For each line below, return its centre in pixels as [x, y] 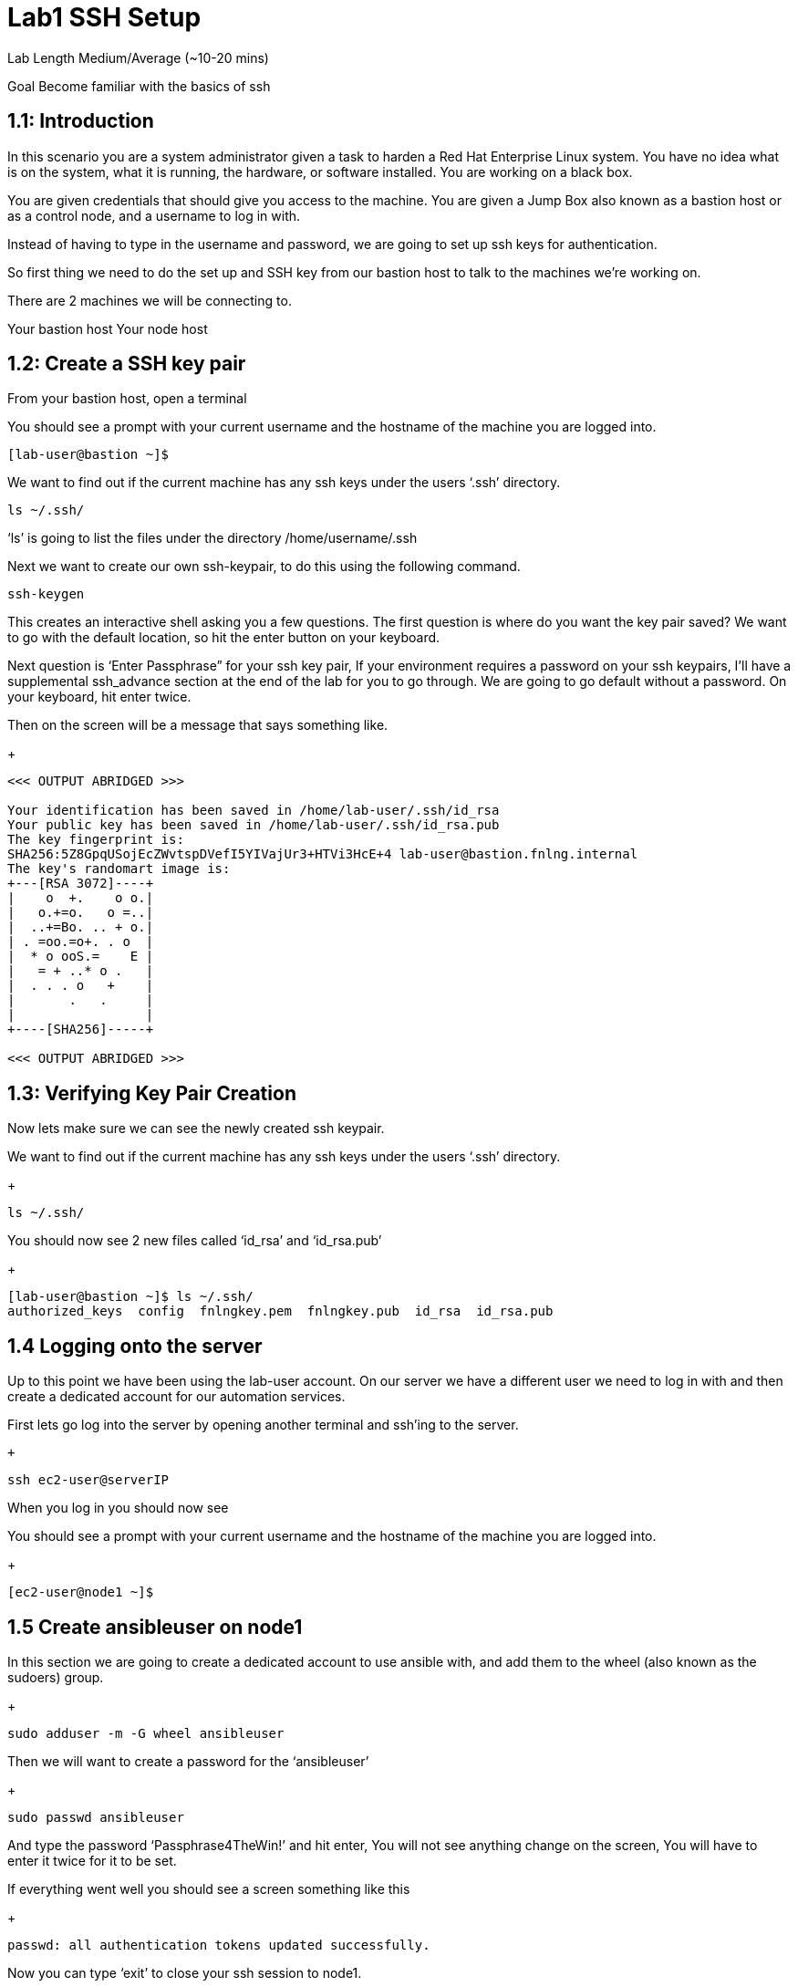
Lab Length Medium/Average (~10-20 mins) [138, 57]
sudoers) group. [56, 1677]
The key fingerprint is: [96, 840]
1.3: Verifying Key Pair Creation [152, 1093]
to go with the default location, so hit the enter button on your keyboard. [224, 638]
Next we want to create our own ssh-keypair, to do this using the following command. [264, 567]
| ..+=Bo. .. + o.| [81, 927]
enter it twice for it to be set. [92, 1860]
